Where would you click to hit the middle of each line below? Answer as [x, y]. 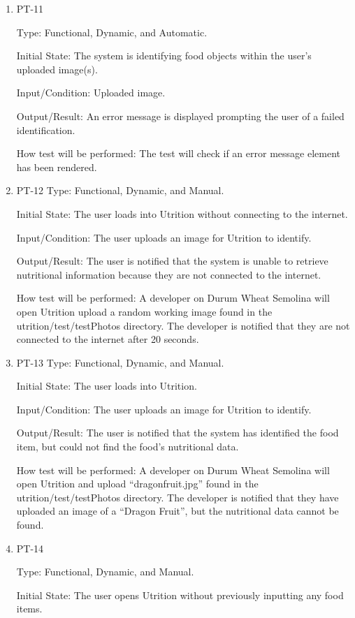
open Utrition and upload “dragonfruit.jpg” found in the [137, 484]
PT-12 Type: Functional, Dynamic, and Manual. [120, 190]
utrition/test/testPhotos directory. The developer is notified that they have [177, 497]
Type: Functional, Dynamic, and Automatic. [112, 32]
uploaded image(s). [57, 69]
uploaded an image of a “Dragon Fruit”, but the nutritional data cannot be [177, 511]
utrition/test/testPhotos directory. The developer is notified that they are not [183, 325]
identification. [46, 130]
